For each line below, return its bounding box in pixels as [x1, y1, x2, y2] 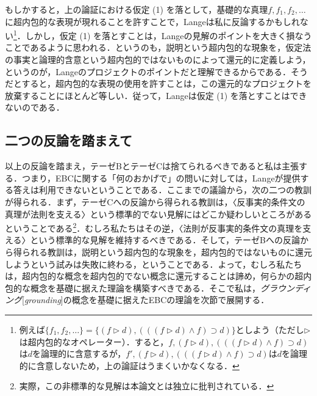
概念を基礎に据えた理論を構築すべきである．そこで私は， [30, 281, 260, 294]
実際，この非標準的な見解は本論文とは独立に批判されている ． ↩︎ [19, 380, 274, 392]
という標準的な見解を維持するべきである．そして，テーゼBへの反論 [30, 233, 300, 246]
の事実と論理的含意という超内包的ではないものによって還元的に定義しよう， [5, 53, 311, 66]
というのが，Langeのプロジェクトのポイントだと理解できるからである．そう [5, 65, 308, 78]
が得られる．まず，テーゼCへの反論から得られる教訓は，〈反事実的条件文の [5, 195, 305, 208]
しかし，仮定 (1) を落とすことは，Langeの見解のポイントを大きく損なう [25, 29, 312, 42]
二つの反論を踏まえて [5, 131, 132, 150]
